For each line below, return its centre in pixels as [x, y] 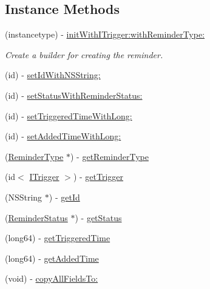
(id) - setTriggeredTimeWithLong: [69, 115]
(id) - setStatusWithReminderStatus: [74, 95]
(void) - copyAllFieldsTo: [52, 278]
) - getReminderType [109, 156]
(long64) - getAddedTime [52, 258]
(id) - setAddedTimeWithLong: [63, 136]
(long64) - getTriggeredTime [58, 238]
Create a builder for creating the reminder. [84, 54]
